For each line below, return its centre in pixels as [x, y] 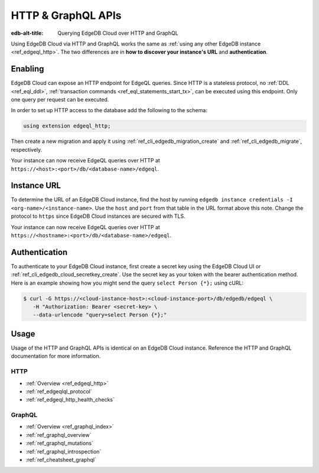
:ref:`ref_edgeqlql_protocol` [59, 391]
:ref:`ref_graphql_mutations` [60, 443]
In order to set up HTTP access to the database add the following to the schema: [109, 110]
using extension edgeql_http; [67, 126]
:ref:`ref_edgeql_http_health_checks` [70, 400]
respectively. [27, 149]
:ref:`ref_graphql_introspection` [64, 451]
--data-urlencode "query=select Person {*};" [100, 315]
